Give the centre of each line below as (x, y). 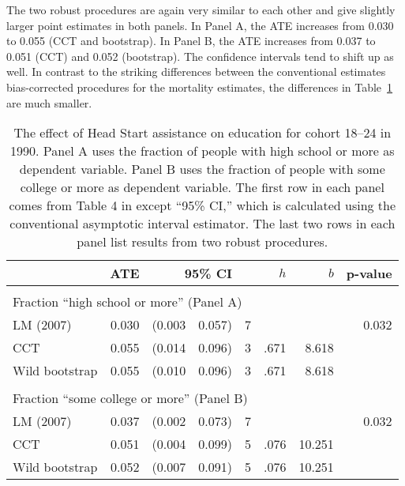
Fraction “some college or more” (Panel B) (130, 398)
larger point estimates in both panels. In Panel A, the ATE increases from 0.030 (200, 25)
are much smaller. (49, 102)
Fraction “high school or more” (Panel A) (127, 302)
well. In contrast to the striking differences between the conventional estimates (196, 72)
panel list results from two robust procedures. (202, 242)
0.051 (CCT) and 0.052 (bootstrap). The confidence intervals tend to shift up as (200, 56)
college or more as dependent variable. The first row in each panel (202, 187)
